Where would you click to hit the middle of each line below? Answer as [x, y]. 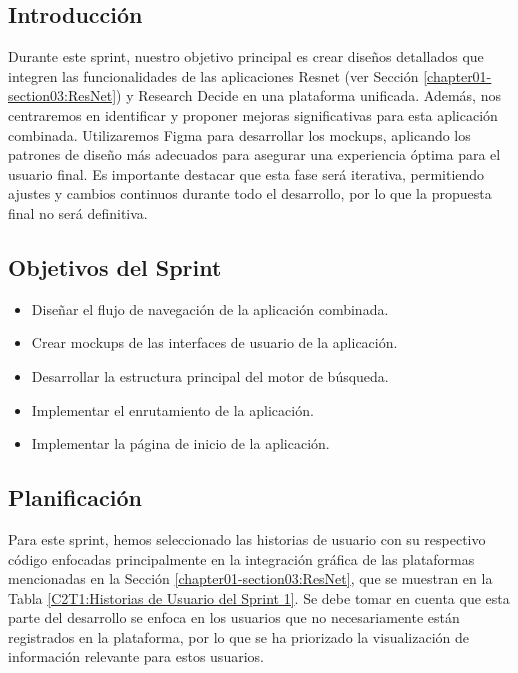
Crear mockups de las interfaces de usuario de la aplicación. [214, 342]
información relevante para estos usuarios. [136, 656]
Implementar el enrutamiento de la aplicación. [172, 409]
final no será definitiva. [78, 212]
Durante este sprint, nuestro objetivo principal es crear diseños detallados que [246, 56]
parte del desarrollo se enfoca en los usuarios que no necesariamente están [234, 617]
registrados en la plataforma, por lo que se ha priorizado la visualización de [239, 636]
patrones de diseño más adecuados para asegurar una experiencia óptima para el [254, 154]
